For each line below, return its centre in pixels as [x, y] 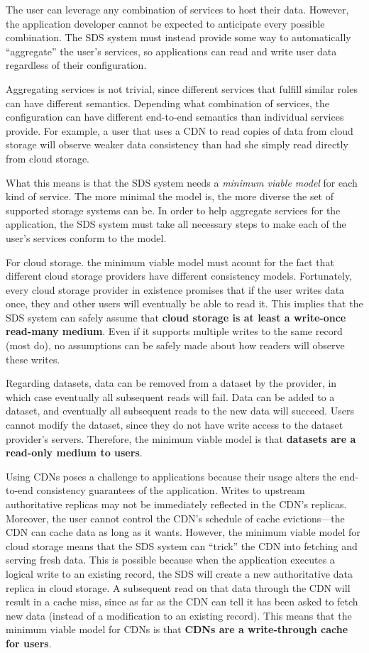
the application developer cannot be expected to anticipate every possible [165, 23]
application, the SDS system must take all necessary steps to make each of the [176, 224]
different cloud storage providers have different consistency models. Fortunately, [179, 276]
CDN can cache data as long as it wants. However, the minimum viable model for [183, 532]
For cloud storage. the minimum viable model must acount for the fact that [170, 262]
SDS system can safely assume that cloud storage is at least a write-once [176, 317]
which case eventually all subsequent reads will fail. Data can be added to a [170, 396]
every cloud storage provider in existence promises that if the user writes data [175, 289]
